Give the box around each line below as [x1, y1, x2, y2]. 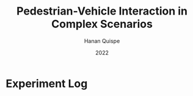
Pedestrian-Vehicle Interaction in [16, 4, 188, 18]
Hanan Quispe [84, 37, 120, 44]
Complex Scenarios [51, 17, 153, 31]
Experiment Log [5, 77, 88, 91]
